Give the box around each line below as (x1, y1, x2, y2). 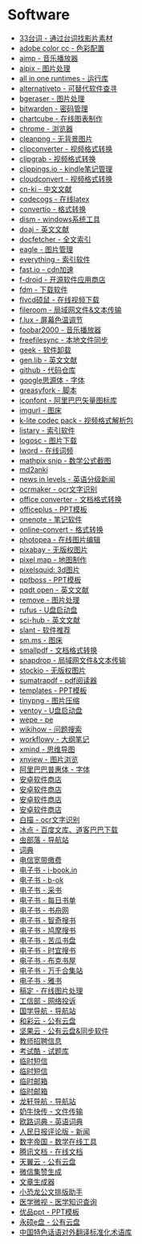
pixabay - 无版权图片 (18, 545, 88, 554)
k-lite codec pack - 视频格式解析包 (18, 415, 134, 425)
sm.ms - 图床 (18, 635, 63, 645)
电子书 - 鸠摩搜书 (18, 925, 77, 935)
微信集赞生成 (18, 1167, 62, 1176)
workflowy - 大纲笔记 (18, 734, 90, 744)
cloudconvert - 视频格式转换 (18, 174, 113, 183)
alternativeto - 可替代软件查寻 (18, 83, 118, 93)
